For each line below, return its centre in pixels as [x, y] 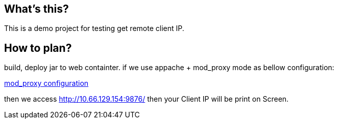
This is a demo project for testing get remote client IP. [94, 28]
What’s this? [37, 9]
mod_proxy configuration [46, 83]
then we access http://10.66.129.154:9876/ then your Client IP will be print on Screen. [147, 99]
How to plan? [38, 48]
